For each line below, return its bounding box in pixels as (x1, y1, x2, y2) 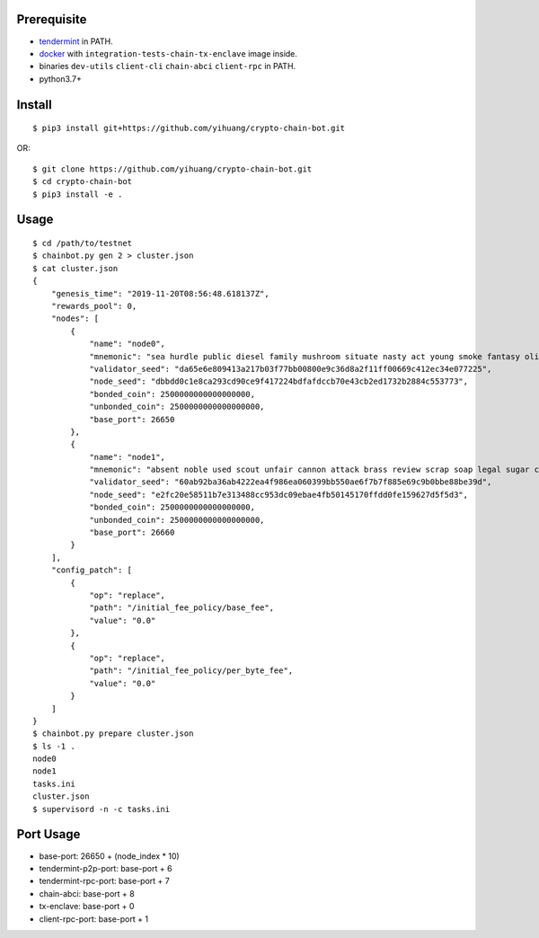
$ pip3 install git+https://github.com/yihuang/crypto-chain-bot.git (32, 123, 346, 134)
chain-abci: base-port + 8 (39, 888, 135, 898)
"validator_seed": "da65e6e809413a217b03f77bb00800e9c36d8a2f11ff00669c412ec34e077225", (89, 364, 492, 374)
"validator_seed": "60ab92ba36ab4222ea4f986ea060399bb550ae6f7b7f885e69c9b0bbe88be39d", (89, 477, 492, 487)
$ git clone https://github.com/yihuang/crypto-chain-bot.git (32, 164, 313, 174)
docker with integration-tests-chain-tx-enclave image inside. (39, 48, 298, 58)
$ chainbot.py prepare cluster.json (32, 729, 194, 739)
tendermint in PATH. (39, 36, 113, 47)
